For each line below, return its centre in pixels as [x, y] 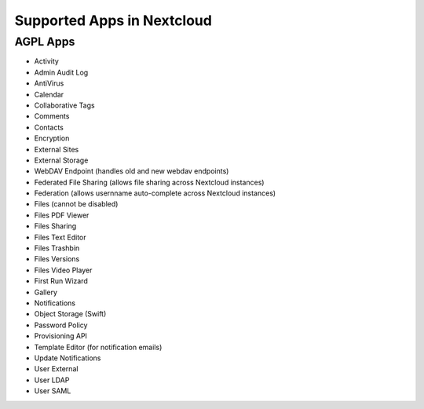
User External [56, 369]
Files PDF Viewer [62, 215]
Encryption [52, 138]
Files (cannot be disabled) [76, 204]
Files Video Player [63, 270]
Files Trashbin [57, 248]
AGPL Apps [45, 42]
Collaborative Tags [64, 105]
